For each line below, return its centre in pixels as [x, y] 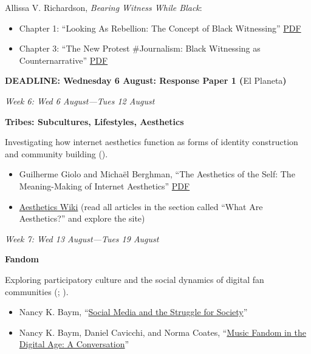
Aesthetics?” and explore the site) [82, 218]
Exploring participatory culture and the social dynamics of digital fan [135, 279]
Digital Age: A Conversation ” [74, 344]
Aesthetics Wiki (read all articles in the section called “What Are [141, 206]
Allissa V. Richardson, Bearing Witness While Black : [104, 7]
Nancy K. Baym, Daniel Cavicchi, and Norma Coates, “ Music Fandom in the [162, 332]
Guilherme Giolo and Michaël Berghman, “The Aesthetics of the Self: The [157, 174]
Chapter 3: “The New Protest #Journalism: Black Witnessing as [140, 48]
